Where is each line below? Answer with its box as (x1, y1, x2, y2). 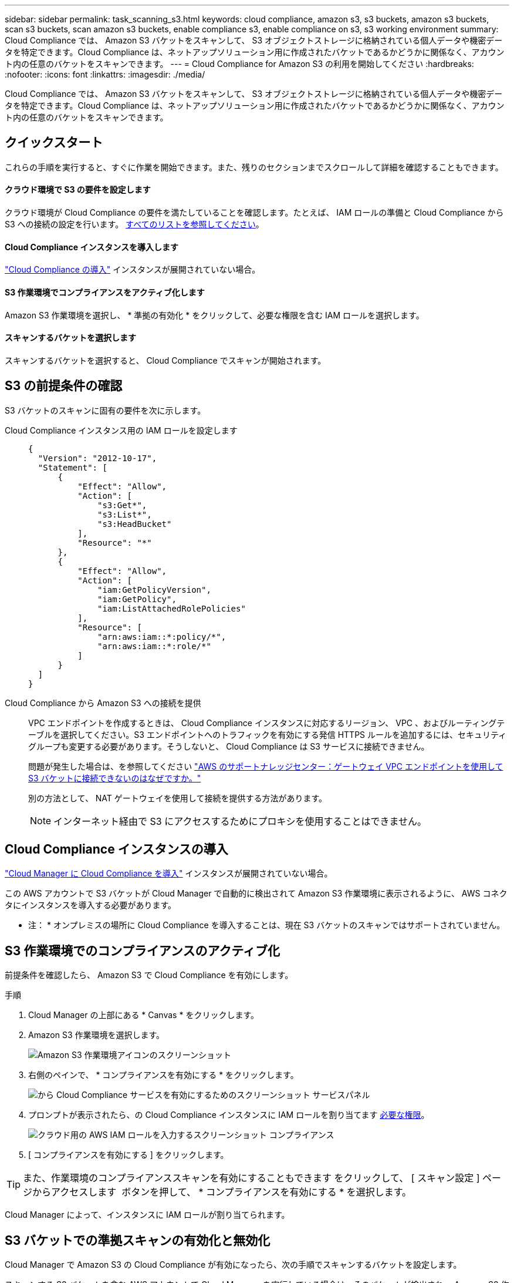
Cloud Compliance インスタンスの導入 (5, 841, 228, 857)
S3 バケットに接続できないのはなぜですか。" (28, 773, 201, 783)
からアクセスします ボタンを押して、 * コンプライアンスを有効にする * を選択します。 (32, 1186, 412, 1198)
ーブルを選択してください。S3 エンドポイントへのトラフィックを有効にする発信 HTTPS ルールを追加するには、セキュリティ (28, 729, 507, 740)
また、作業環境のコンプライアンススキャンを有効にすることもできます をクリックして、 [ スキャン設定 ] (23, 1172, 480, 1184)
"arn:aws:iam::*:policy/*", (97, 632, 226, 641)
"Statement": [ (38, 462, 107, 472)
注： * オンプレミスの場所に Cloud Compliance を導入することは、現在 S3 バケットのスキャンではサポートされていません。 (28, 920, 505, 931)
